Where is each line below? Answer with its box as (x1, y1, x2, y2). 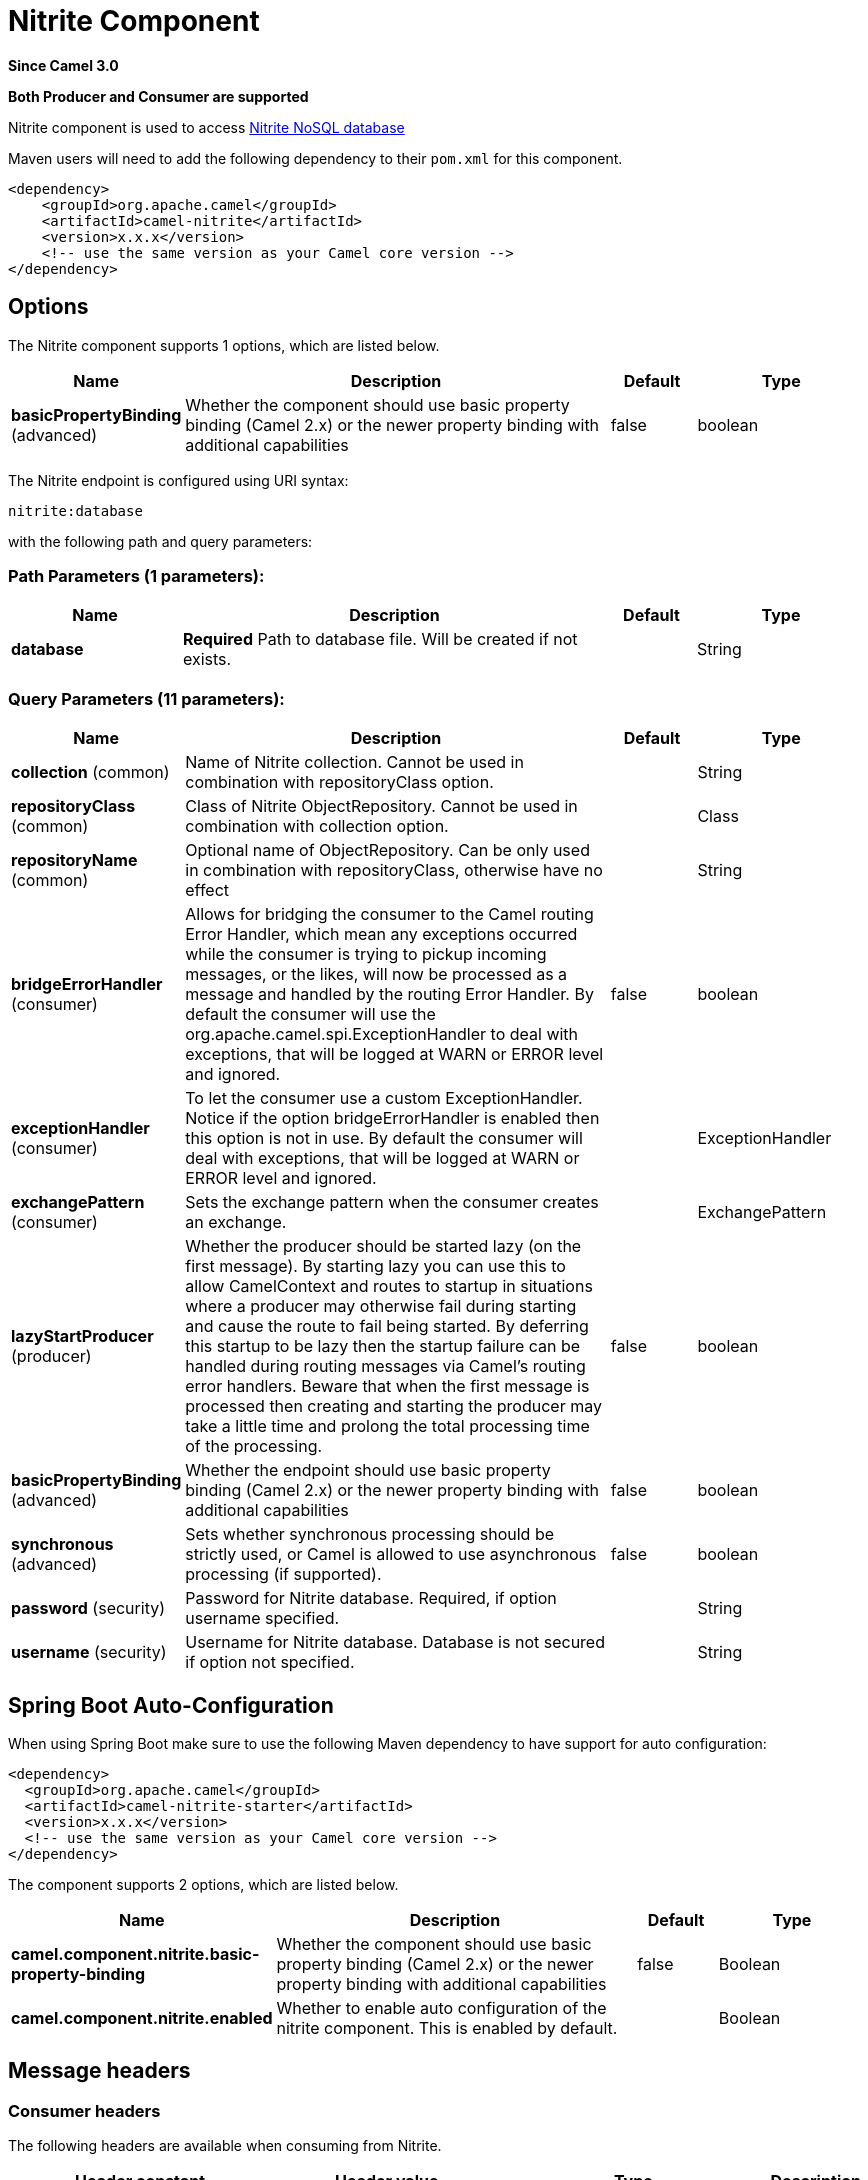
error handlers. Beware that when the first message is (185, 1376, 590, 1397)
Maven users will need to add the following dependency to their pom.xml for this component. (8, 149, 623, 167)
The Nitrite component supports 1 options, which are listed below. (8, 336, 440, 354)
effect (185, 880, 230, 901)
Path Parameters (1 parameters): (8, 565, 265, 586)
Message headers (8, 2058, 191, 2084)
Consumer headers (8, 2100, 161, 2121)
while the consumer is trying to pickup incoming (185, 944, 547, 965)
